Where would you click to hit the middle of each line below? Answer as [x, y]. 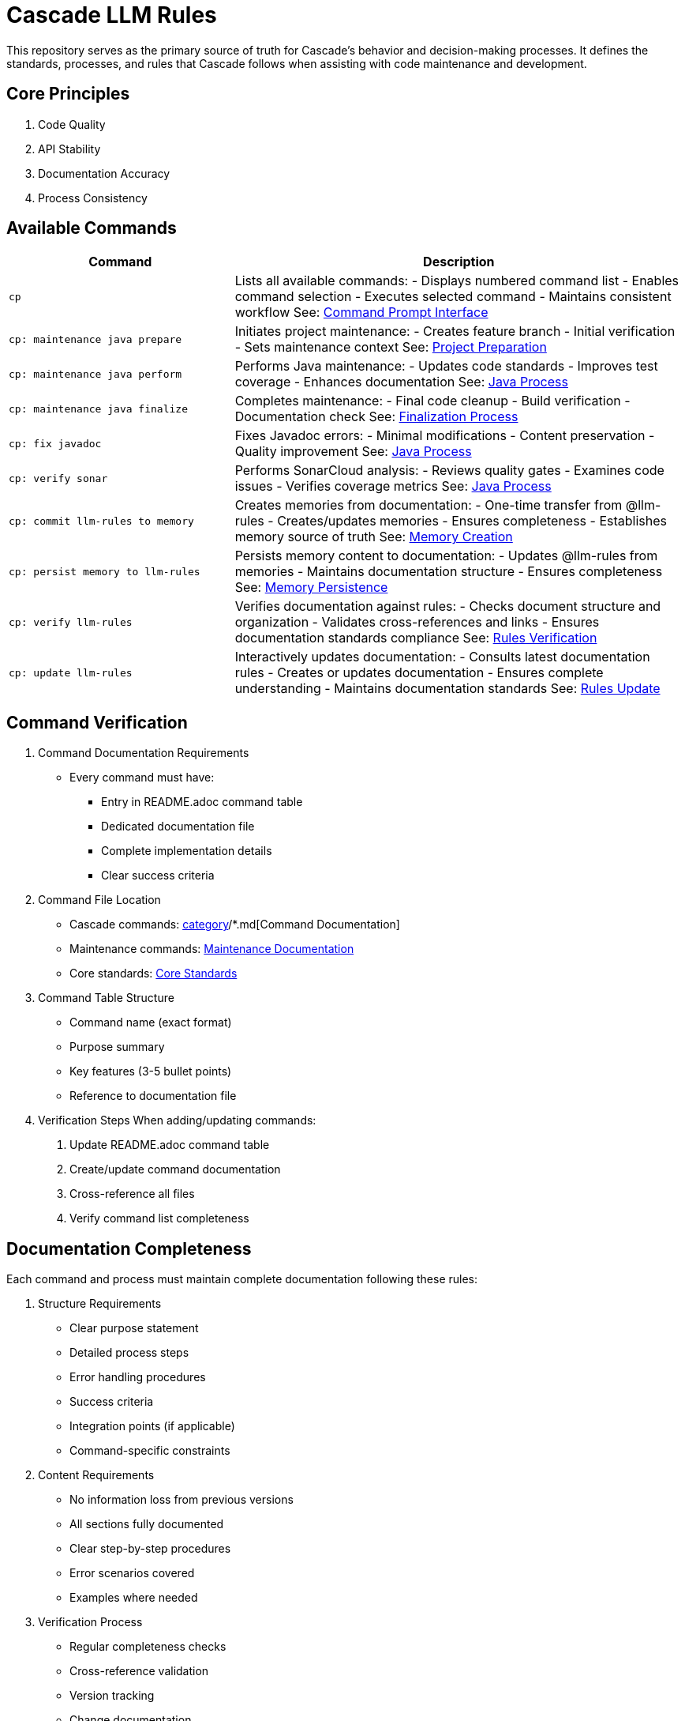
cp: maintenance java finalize [98, 409]
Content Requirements [96, 1475]
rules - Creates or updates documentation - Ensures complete [419, 673]
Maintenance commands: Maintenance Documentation [212, 949]
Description [459, 262]
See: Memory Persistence [311, 587]
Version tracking [112, 1696]
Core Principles [68, 94]
